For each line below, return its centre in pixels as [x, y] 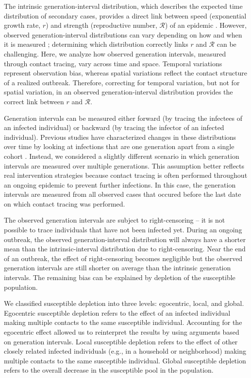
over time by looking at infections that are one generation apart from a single [119, 146]
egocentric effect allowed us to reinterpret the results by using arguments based [122, 332]
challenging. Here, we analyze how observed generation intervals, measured [115, 53]
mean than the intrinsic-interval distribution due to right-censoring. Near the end [125, 249]
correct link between [34, 101]
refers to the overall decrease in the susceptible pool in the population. [109, 370]
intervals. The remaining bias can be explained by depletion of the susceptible [120, 277]
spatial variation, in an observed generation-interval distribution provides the [118, 92]
